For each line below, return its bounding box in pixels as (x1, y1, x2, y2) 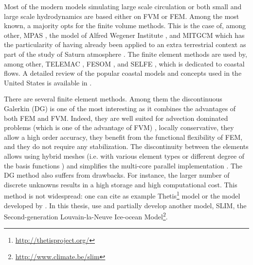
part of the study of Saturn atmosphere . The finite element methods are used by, (4, 49, 247, 59)
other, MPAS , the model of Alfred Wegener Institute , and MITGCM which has (4, 30, 245, 40)
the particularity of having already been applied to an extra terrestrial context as (4, 39, 246, 50)
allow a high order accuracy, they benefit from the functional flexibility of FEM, (4, 132, 243, 142)
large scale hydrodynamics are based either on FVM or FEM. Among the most (4, 11, 239, 21)
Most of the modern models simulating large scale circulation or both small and (4, 1, 242, 11)
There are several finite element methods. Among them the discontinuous (4, 94, 222, 104)
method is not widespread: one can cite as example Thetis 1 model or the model (4, 189, 240, 200)
